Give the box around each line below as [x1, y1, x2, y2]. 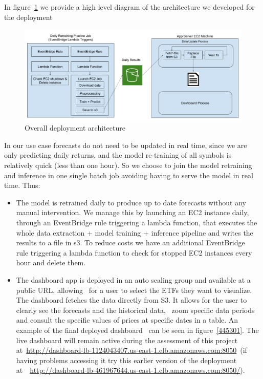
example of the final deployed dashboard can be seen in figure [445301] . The [16, 324, 259, 335]
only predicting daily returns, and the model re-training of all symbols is [4, 150, 232, 160]
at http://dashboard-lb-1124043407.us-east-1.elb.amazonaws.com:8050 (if [16, 345, 247, 355]
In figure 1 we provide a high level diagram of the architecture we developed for [4, 2, 255, 12]
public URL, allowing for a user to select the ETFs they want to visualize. [16, 284, 252, 295]
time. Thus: [4, 180, 40, 191]
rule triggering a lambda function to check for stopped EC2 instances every [16, 247, 252, 258]
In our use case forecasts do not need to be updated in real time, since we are [4, 139, 247, 150]
